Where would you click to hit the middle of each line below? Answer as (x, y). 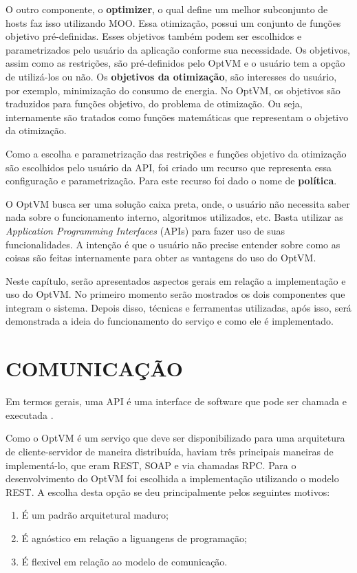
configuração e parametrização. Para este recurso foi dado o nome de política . (171, 181)
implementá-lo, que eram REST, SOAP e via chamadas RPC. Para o (151, 465)
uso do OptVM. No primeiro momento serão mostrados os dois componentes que (175, 294)
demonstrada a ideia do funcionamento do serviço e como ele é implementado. (170, 321)
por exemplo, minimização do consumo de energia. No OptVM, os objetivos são (173, 90)
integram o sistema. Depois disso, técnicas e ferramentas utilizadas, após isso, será (178, 307)
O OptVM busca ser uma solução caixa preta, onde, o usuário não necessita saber (178, 203)
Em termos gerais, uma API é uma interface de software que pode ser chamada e (176, 401)
